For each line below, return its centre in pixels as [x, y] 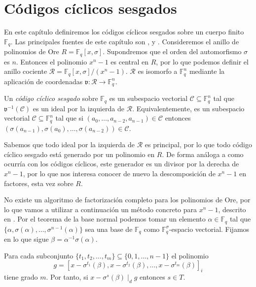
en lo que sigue [26, 239]
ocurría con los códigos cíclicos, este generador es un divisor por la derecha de [122, 164]
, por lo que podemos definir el [202, 61]
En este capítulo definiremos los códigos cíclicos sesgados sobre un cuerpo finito [124, 32]
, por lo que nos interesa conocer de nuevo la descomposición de [119, 173]
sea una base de [109, 229]
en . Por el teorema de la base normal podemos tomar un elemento [105, 219]
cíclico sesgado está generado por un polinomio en [79, 154]
